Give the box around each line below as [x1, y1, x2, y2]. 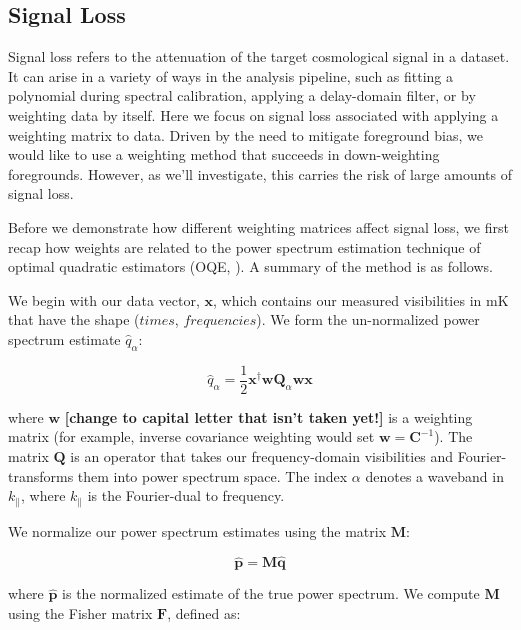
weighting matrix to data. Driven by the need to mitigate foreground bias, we [8, 124, 483, 145]
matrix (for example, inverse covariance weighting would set [8, 426, 375, 447]
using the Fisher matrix [8, 603, 153, 624]
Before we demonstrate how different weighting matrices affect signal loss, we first [8, 216, 509, 237]
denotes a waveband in [365, 465, 504, 486]
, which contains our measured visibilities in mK [212, 289, 509, 310]
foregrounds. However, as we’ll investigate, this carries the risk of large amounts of [8, 163, 512, 184]
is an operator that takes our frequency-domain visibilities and [70, 445, 454, 466]
